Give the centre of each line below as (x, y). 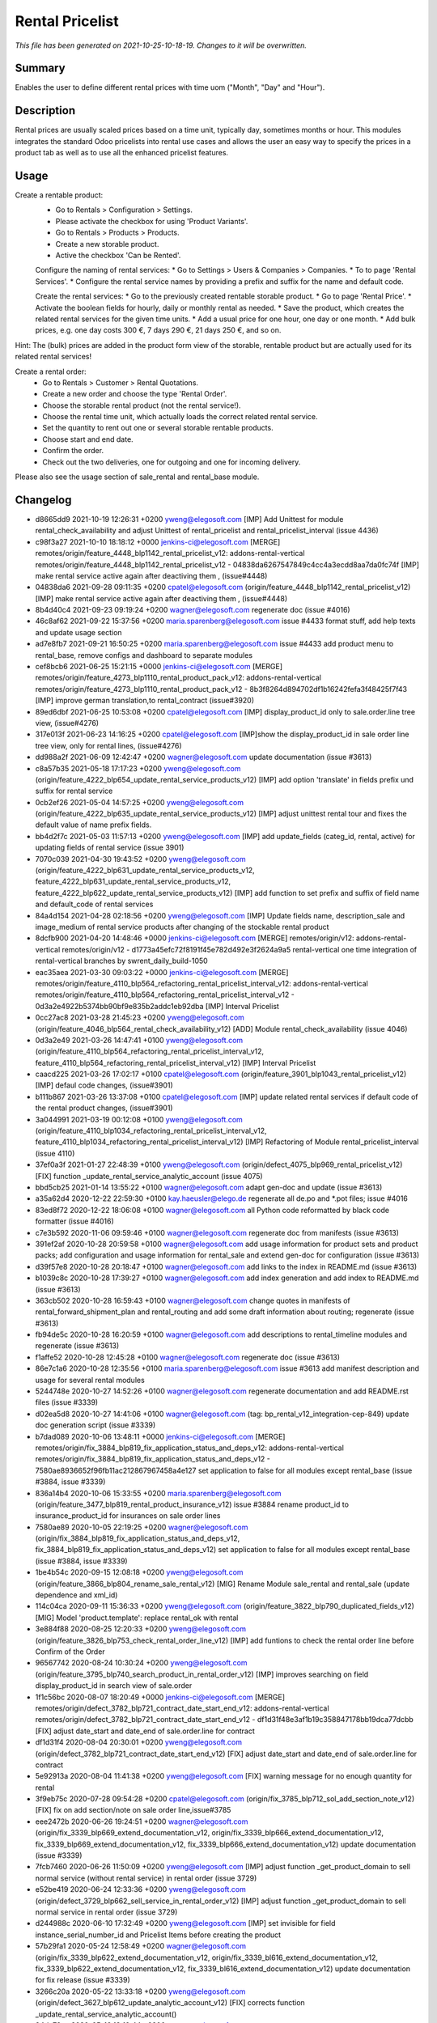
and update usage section (78, 632)
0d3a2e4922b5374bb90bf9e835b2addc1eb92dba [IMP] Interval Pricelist (157, 1006)
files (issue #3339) (67, 1402)
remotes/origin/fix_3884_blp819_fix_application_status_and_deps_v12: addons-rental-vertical (189, 1448)
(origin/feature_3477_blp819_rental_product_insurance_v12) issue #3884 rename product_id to (192, 1504)
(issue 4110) (55, 1153)
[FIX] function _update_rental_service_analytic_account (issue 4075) (149, 1176)
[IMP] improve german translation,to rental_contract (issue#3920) (145, 701)
